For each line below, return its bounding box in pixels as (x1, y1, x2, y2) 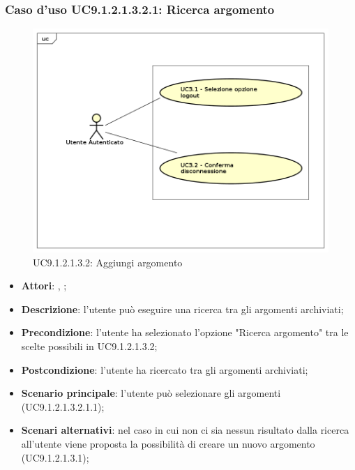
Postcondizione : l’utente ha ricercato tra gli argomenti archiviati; (21, 362, 308, 377)
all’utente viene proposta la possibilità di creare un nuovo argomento (21, 437, 315, 451)
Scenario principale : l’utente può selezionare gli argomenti (21, 386, 281, 400)
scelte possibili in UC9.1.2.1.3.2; (21, 339, 158, 354)
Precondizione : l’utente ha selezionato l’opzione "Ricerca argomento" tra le (21, 325, 349, 340)
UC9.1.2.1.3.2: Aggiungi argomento (33, 255, 183, 269)
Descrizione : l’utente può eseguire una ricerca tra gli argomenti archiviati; (21, 301, 344, 316)
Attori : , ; (21, 278, 67, 293)
